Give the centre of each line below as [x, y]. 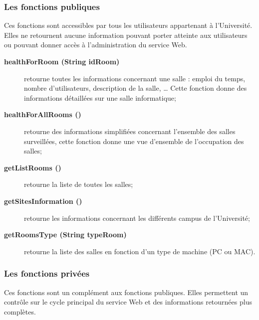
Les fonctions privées [47, 273]
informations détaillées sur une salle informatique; [100, 97]
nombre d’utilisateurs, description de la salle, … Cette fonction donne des [135, 88]
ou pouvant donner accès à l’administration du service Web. [96, 45]
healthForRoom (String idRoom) [62, 61]
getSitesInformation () [43, 201]
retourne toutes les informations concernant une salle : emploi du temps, [135, 78]
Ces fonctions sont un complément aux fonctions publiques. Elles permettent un [126, 292]
